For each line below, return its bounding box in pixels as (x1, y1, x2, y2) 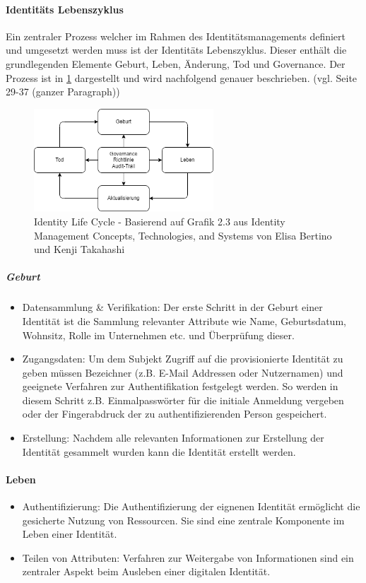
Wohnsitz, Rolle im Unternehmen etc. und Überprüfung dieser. (22, 327, 295, 342)
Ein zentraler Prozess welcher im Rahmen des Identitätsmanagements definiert (6, 28, 346, 43)
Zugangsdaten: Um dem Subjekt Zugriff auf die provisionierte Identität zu (22, 351, 343, 366)
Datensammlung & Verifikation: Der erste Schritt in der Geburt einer (22, 300, 323, 314)
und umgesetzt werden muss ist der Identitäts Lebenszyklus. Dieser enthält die (6, 42, 347, 57)
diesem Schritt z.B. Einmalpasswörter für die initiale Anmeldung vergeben (22, 392, 344, 407)
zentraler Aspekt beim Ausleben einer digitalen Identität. (22, 564, 271, 579)
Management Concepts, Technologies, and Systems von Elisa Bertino (34, 228, 332, 242)
